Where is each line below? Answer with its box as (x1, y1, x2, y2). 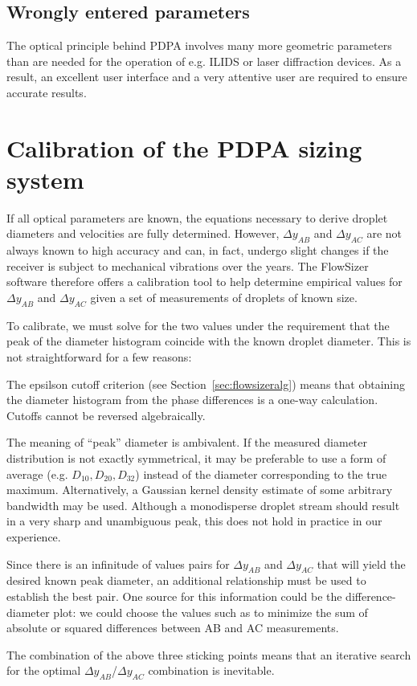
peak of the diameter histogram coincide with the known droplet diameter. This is (6, 333, 411, 349)
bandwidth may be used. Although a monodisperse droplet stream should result (6, 496, 400, 513)
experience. (6, 528, 61, 545)
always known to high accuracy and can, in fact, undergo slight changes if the (6, 242, 389, 259)
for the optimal (6, 662, 81, 679)
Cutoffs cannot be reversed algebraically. (6, 406, 206, 423)
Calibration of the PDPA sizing (6, 131, 362, 164)
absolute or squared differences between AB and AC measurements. (6, 619, 339, 636)
